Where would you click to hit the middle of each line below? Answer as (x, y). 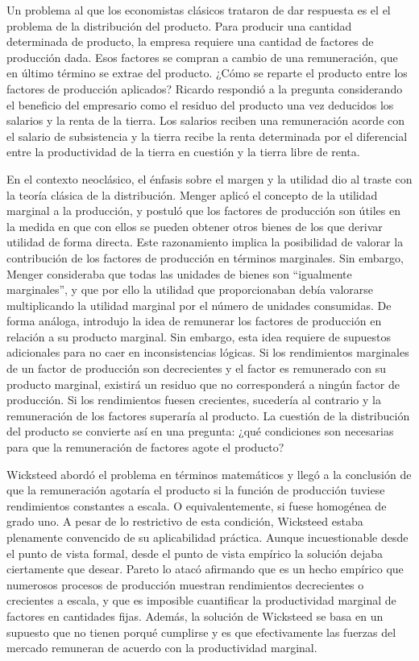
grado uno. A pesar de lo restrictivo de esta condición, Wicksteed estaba (185, 521)
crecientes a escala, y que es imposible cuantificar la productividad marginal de (201, 600)
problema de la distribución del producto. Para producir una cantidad (179, 25)
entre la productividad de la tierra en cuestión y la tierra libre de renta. (183, 152)
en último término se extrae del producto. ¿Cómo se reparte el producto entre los (207, 73)
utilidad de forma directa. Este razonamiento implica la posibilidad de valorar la (205, 242)
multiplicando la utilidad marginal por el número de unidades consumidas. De (199, 305)
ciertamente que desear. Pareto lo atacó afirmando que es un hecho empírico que (205, 569)
